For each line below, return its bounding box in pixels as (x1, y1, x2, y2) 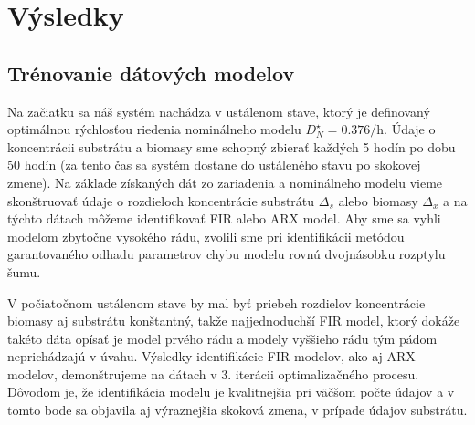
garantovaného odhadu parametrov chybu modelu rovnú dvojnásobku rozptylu (7, 244, 446, 264)
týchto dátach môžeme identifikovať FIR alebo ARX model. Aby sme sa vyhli (7, 209, 441, 228)
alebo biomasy (338, 191, 418, 210)
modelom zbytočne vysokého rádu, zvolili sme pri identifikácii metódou (7, 226, 405, 245)
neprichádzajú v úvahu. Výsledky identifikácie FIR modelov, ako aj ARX (7, 347, 416, 366)
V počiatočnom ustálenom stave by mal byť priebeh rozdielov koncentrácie (7, 293, 426, 312)
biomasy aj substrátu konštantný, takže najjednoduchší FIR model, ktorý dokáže (7, 311, 460, 330)
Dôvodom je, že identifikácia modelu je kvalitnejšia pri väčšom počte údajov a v (7, 382, 455, 401)
